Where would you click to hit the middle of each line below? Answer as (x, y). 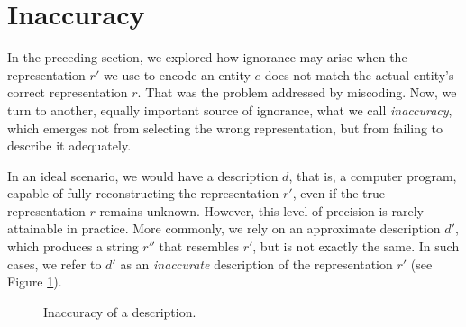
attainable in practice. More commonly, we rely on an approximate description (224, 228)
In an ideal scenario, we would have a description (143, 175)
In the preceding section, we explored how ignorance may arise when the (207, 57)
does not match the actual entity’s (359, 74)
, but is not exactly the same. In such (356, 246)
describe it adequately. (69, 145)
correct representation (68, 92)
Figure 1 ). (35, 282)
